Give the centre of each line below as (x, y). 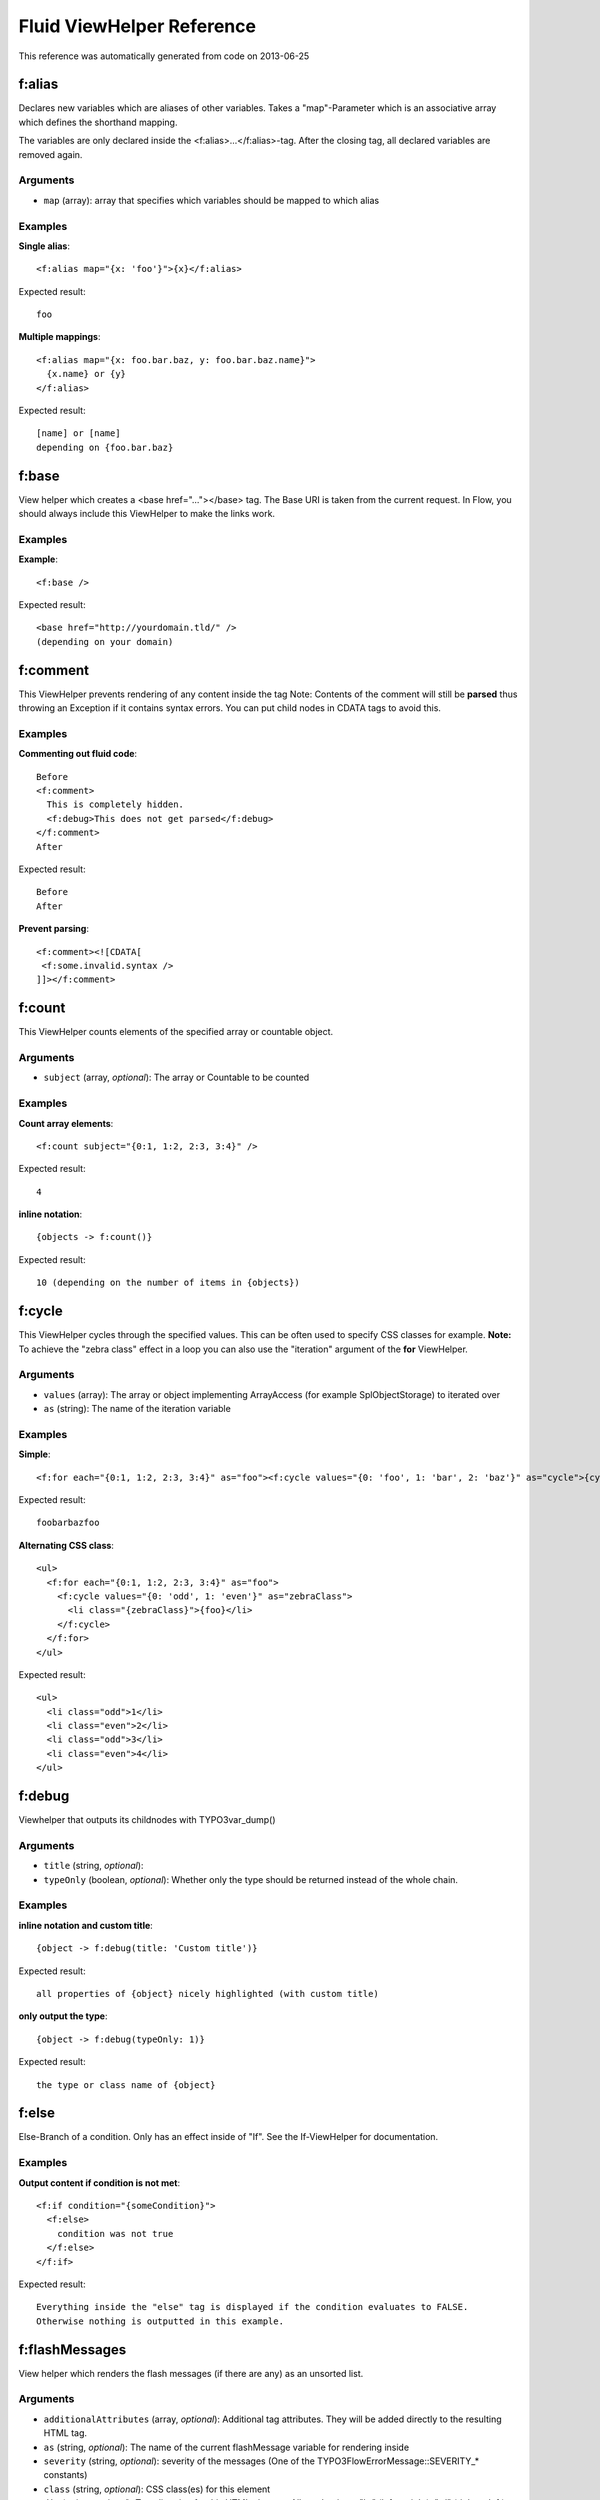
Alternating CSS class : (66, 1545)
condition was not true (115, 2233)
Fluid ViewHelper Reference (137, 26)
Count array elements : (66, 1123)
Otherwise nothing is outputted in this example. (160, 2321)
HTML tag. (65, 2433)
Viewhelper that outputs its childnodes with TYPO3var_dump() (147, 1820)
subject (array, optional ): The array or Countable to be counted (176, 1077)
